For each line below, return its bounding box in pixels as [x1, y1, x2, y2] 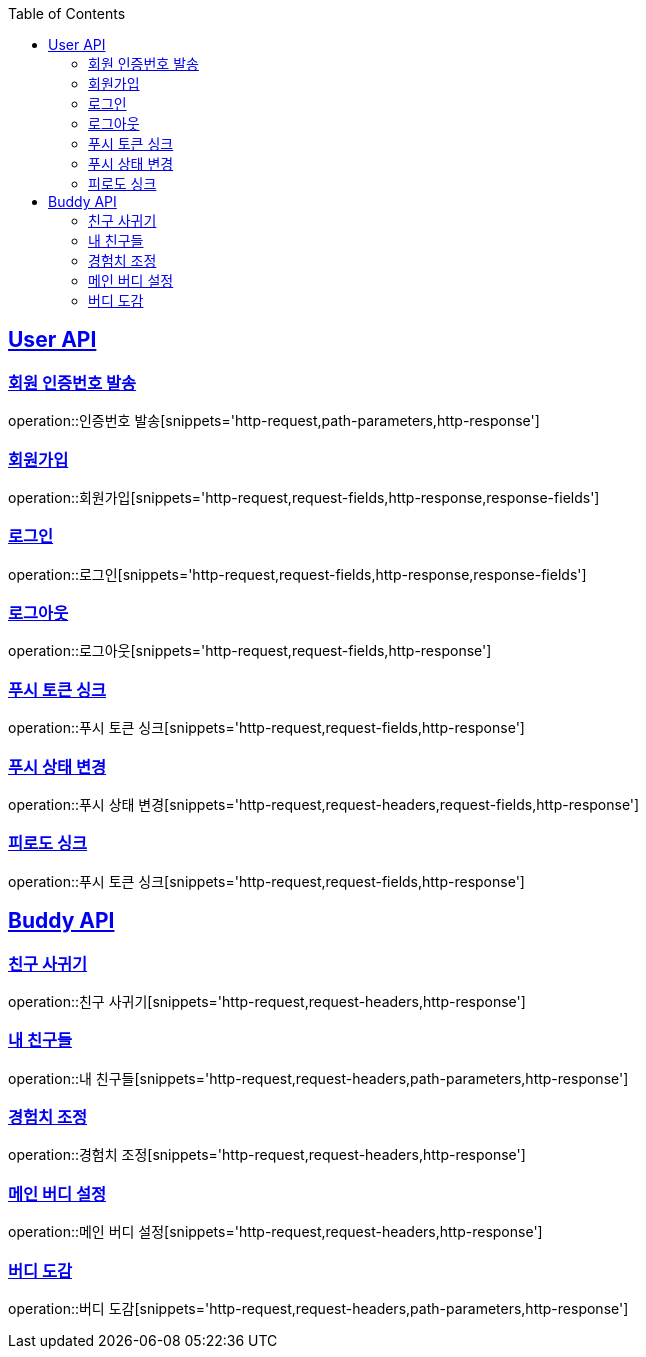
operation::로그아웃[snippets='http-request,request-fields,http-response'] [8, 642, 492, 660]
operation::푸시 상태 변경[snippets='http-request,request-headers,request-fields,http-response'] [8, 795, 640, 813]
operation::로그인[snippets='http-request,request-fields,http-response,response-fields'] [8, 565, 587, 583]
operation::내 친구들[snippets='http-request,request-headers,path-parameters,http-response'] [8, 1069, 629, 1087]
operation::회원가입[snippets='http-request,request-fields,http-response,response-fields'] [8, 488, 600, 506]
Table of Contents [8, 5, 126, 22]
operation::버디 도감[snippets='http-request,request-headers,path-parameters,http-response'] [8, 1299, 629, 1317]
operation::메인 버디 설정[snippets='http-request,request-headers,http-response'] [8, 1223, 543, 1241]
